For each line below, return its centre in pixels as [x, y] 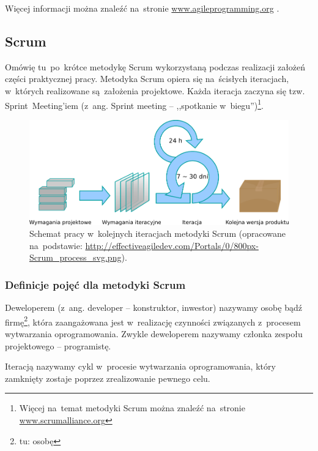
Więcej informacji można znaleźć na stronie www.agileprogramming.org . [142, 8]
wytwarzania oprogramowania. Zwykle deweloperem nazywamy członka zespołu [154, 333]
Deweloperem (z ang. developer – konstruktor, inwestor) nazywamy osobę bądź [153, 307]
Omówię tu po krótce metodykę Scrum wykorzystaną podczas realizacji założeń [155, 66]
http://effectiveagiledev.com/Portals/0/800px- [172, 245]
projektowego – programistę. [58, 345]
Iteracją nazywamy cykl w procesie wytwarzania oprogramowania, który [140, 366]
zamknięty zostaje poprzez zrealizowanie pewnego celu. [108, 378]
